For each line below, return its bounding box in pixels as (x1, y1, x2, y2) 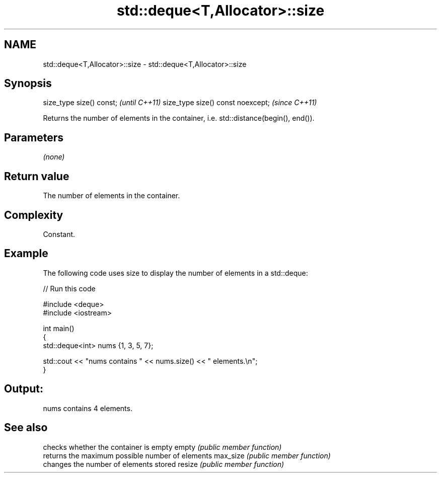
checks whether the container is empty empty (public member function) (43, 442, 282, 451)
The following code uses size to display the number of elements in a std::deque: (43, 268, 308, 277)
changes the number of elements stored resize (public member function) (43, 459, 284, 468)
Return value (4, 170, 69, 183)
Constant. (43, 229, 76, 238)
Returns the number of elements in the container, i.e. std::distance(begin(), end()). (43, 114, 315, 123)
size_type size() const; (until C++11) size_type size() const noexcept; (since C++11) (43, 98, 317, 107)
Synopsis (4, 77, 52, 90)
